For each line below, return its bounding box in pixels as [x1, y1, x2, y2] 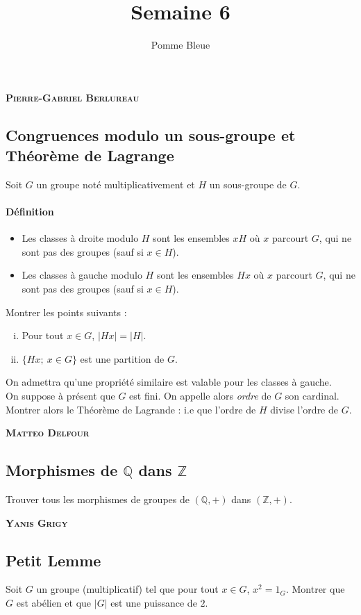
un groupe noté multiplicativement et [36, 177, 195, 191]
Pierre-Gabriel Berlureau [6, 90, 140, 104]
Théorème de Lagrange [6, 145, 174, 166]
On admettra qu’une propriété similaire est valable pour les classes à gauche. [6, 375, 332, 389]
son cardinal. [285, 388, 339, 403]
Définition [6, 204, 54, 219]
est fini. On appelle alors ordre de [129, 388, 271, 403]
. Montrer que [285, 582, 345, 596]
